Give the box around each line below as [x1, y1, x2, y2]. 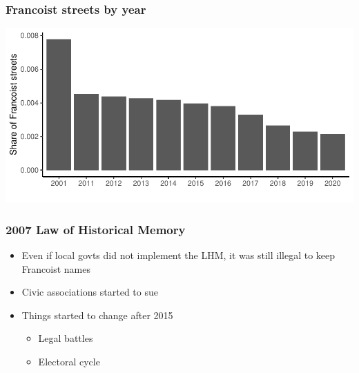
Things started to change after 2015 [21, 307, 173, 322]
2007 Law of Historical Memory [6, 220, 186, 238]
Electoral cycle [38, 354, 100, 368]
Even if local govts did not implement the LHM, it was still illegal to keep [21, 248, 336, 262]
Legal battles [38, 331, 93, 345]
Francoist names [21, 261, 90, 276]
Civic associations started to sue [21, 285, 158, 299]
